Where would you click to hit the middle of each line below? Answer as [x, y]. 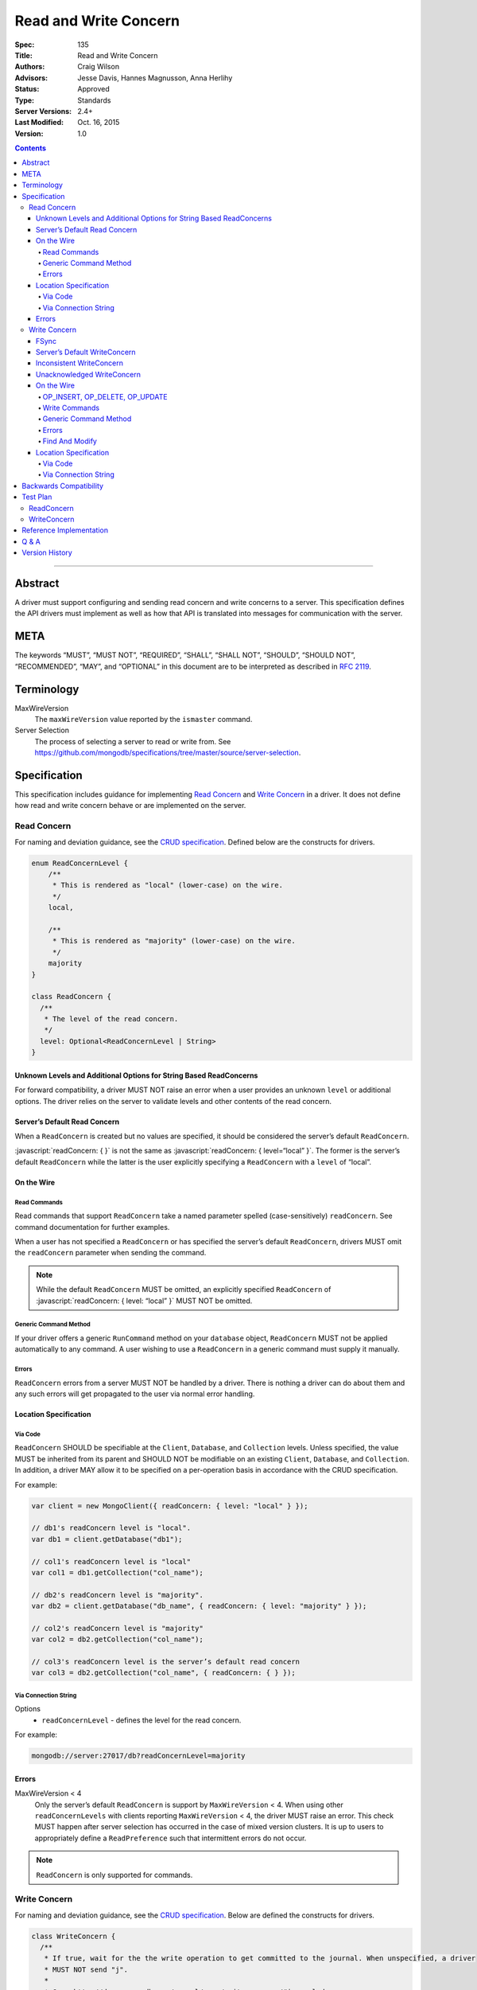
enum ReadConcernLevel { [80, 863]
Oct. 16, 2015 [99, 123]
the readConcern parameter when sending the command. [111, 1253]
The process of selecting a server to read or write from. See [133, 741]
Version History [47, 552]
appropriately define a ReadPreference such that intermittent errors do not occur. [171, 1838]
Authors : [30, 67]
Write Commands [71, 408]
